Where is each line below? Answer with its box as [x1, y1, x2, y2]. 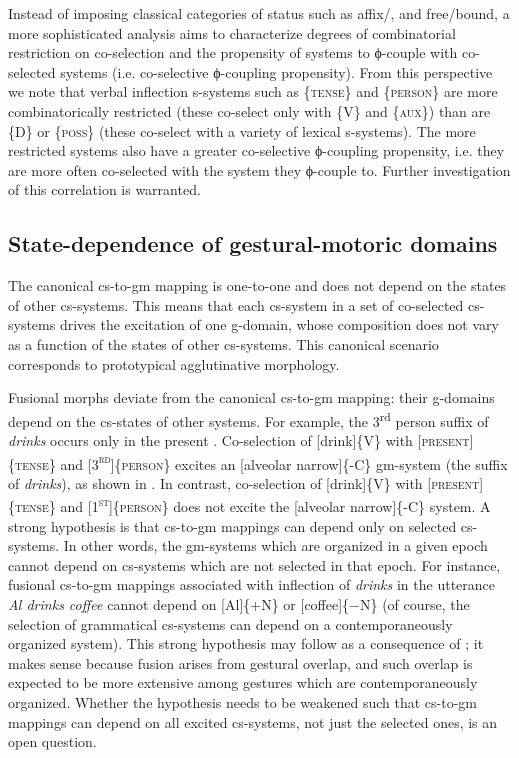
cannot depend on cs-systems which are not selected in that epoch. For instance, [8, 554, 501, 575]
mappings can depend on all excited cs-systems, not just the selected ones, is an [8, 711, 498, 732]
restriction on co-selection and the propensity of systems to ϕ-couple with [8, 42, 458, 63]
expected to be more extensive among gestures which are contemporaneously [8, 672, 478, 693]
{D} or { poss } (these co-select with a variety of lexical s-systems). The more [8, 120, 476, 141]
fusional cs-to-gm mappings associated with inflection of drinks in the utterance [8, 574, 496, 595]
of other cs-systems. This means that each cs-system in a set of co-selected [8, 294, 464, 315]
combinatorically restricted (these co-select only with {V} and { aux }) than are [8, 100, 491, 121]
